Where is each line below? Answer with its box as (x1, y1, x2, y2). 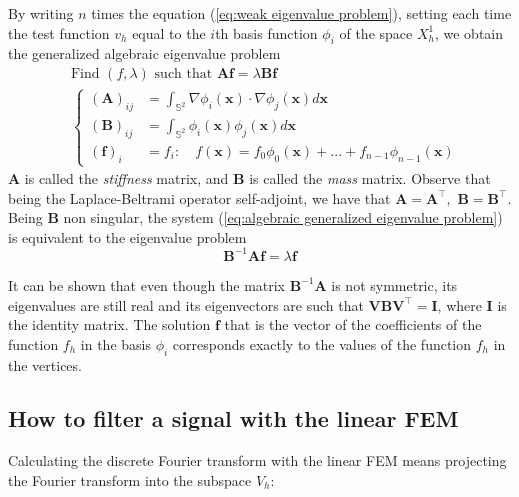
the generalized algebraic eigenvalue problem (8, 43, 281, 64)
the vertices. (8, 354, 82, 375)
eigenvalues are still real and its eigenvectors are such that (8, 294, 364, 315)
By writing (8, 3, 74, 23)
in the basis (80, 333, 151, 354)
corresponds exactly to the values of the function (172, 333, 472, 354)
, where (437, 294, 482, 315)
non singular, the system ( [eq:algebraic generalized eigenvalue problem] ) (63, 207, 503, 228)
